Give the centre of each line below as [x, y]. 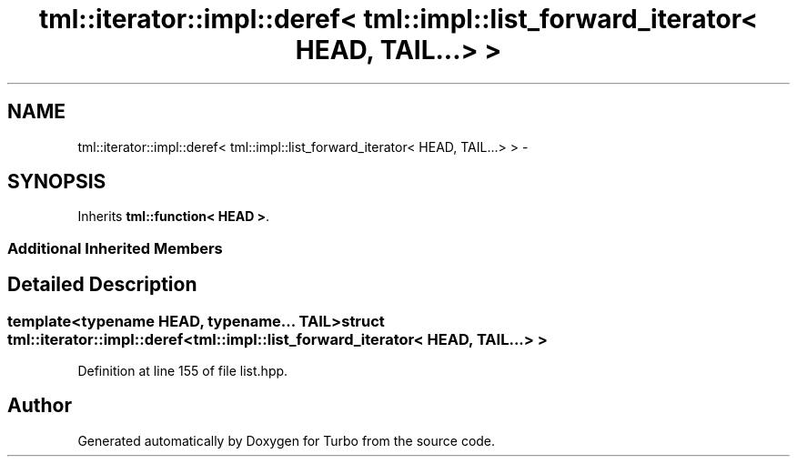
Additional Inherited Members [115, 248]
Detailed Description [102, 285]
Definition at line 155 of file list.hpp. [183, 371]
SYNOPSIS [57, 182]
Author [40, 406]
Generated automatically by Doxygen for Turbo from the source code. [287, 440]
